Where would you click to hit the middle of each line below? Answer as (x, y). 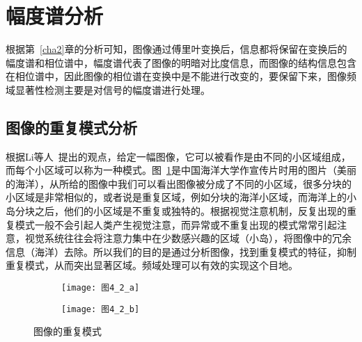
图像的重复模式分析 (71, 127)
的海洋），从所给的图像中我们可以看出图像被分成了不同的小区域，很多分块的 (179, 183)
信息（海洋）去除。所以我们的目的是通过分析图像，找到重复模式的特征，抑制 (181, 251)
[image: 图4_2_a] (101, 288)
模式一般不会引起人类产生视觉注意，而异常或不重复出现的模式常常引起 (176, 224)
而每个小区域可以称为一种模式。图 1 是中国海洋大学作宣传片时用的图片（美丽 (181, 170)
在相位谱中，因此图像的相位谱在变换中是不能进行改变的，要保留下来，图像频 (181, 76)
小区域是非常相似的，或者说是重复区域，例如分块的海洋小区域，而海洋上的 (176, 197)
